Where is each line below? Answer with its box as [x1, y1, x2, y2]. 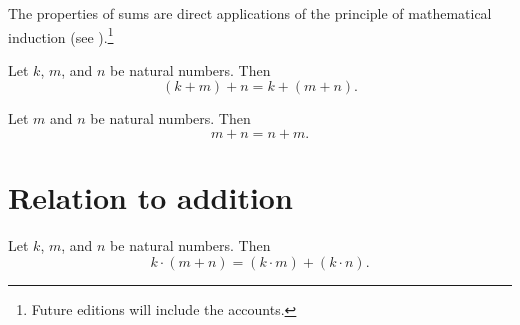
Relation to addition [8, 177, 293, 218]
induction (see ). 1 [8, 23, 114, 47]
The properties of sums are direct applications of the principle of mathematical [8, 3, 492, 23]
